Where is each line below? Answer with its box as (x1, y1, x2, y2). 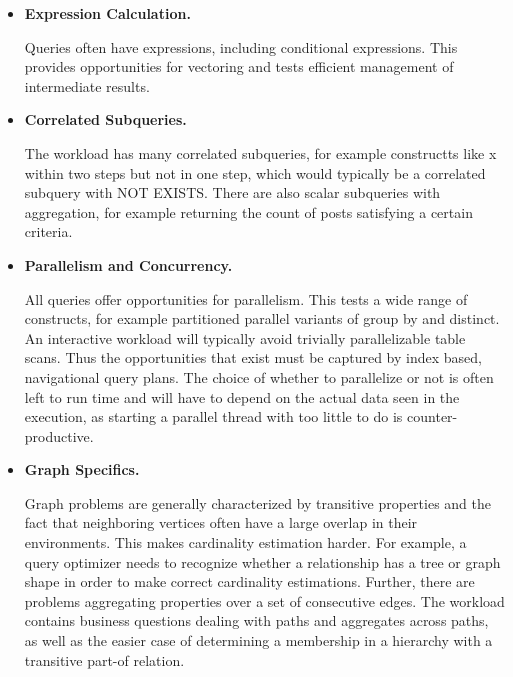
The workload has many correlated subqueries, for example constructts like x (24, 142, 497, 163)
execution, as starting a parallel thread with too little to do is (24, 406, 403, 427)
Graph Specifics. (24, 459, 140, 480)
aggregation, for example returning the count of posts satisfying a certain (24, 201, 473, 222)
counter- (407, 406, 458, 427)
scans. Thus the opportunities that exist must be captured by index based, (24, 347, 482, 368)
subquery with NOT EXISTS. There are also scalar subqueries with (24, 182, 441, 203)
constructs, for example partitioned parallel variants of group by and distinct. (24, 308, 500, 329)
